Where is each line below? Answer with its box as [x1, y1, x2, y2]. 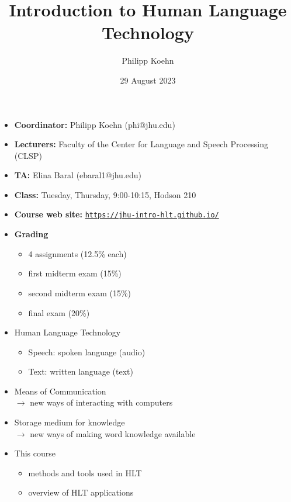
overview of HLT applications [28, 486, 134, 498]
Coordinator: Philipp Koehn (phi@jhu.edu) [14, 118, 175, 130]
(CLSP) [14, 149, 42, 161]
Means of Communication [14, 385, 106, 397]
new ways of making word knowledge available [30, 427, 196, 439]
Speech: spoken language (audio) [28, 345, 145, 358]
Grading [14, 228, 49, 240]
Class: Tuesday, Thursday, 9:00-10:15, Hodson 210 [14, 188, 196, 200]
